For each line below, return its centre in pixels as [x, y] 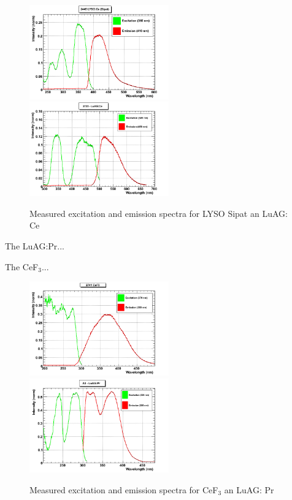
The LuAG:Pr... [35, 245]
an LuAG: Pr [249, 489]
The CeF [22, 266]
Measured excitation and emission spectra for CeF [124, 489]
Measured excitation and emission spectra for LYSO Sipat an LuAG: [159, 213]
